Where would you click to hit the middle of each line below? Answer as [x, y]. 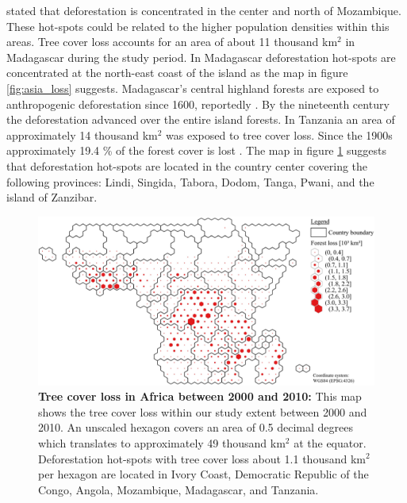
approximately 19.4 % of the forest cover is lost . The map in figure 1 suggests [196, 150]
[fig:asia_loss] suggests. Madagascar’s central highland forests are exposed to [193, 88]
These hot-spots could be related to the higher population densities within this [198, 26]
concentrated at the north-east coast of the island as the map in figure [177, 73]
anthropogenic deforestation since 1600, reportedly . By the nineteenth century [198, 104]
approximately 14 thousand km [82, 134]
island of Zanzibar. [52, 197]
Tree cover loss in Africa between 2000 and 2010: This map [200, 396]
